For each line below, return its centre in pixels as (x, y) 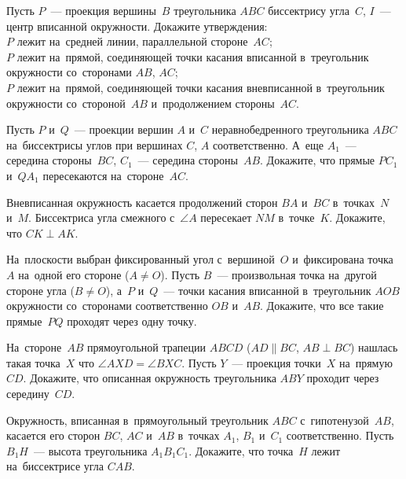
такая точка (33, 362)
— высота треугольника (90, 450)
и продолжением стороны (213, 103)
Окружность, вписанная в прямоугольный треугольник (137, 420)
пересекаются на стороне (103, 175)
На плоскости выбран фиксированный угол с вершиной (141, 259)
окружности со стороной (66, 103)
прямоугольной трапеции (146, 347)
